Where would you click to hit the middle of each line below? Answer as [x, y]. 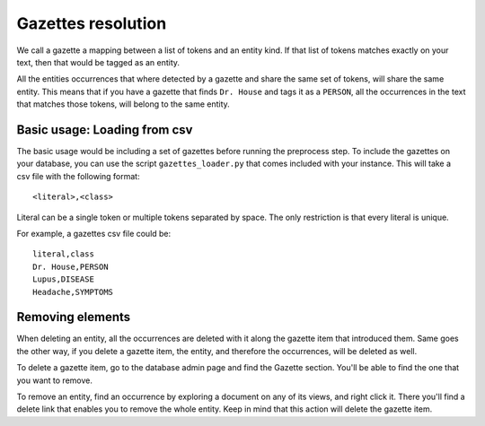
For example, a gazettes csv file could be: [94, 233]
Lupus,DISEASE [63, 279]
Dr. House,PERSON [71, 266]
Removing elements [74, 317]
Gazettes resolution [92, 23]
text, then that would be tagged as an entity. [98, 62]
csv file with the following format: [78, 176]
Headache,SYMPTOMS [73, 292]
